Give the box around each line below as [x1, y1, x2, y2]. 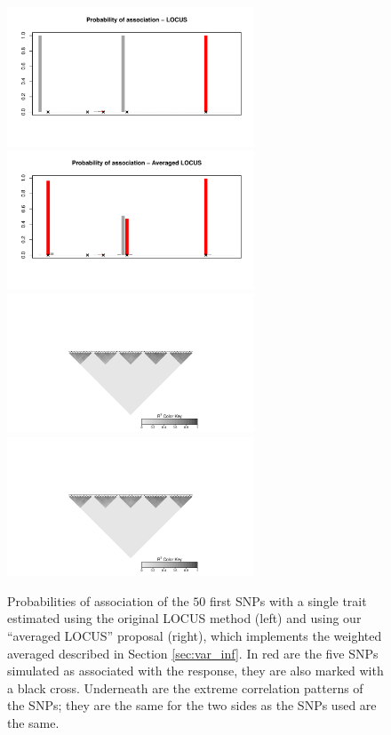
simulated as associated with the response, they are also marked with [7, 661, 384, 680]
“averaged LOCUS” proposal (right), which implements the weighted [7, 626, 382, 644]
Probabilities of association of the [7, 591, 189, 610]
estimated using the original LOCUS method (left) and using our [7, 609, 362, 627]
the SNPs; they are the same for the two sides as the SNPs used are [7, 696, 377, 715]
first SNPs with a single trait [209, 591, 367, 610]
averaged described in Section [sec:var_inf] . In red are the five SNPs [7, 643, 379, 662]
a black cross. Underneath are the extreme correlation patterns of [7, 678, 363, 697]
